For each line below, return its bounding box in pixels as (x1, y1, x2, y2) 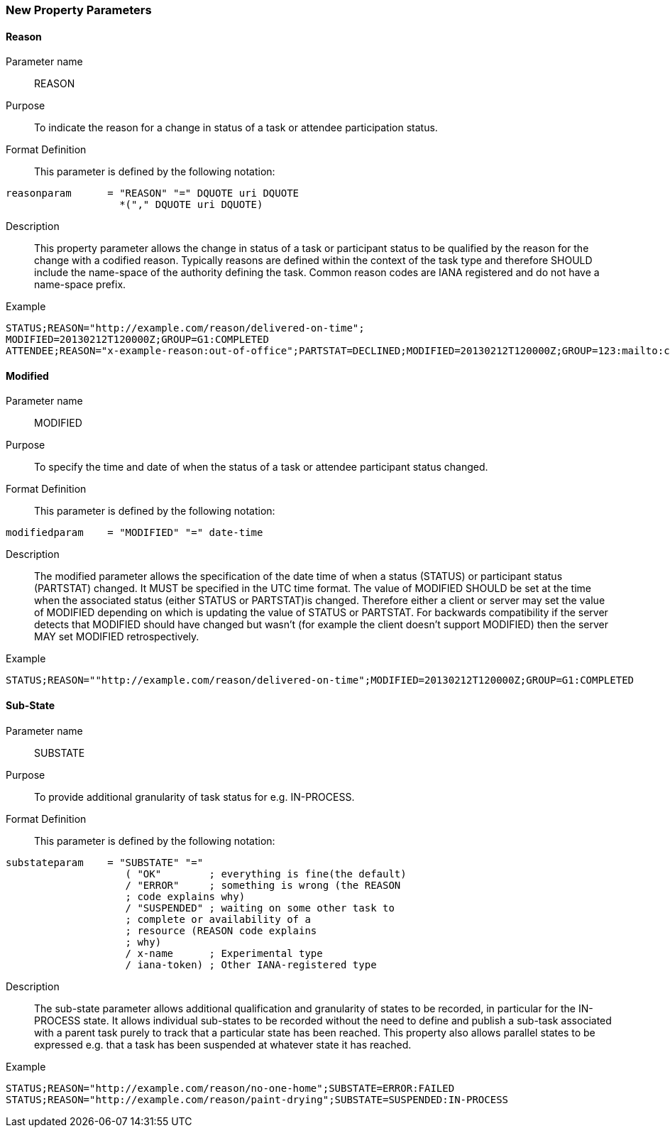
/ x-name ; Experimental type (125, 947, 323, 959)
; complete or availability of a (125, 913, 311, 925)
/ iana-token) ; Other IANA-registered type (125, 958, 377, 970)
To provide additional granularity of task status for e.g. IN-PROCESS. (34, 790, 355, 803)
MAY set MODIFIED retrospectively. (34, 630, 199, 643)
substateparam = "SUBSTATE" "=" (6, 856, 204, 868)
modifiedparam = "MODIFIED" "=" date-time (6, 527, 263, 539)
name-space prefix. (34, 278, 126, 291)
